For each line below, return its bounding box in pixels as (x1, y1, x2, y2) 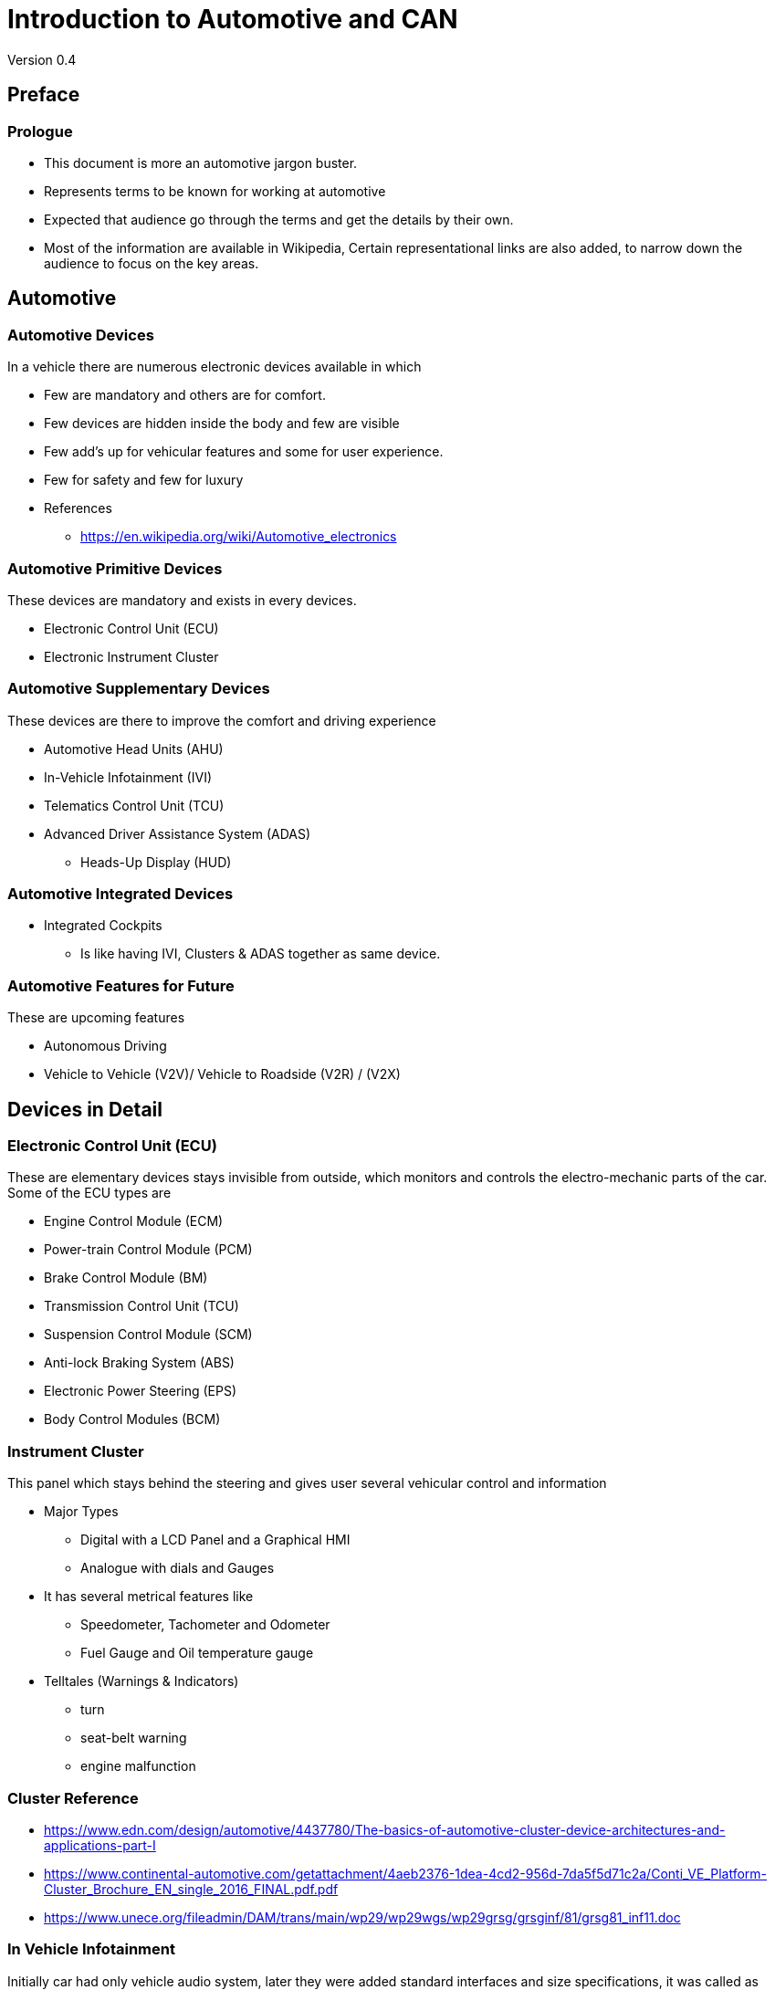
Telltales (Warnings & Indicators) (44, 1673, 239, 1690)
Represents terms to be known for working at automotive (44, 183, 386, 199)
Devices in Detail (7, 1097, 162, 1121)
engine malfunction (80, 1758, 196, 1775)
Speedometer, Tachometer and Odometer (80, 1617, 330, 1633)
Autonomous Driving (44, 1038, 167, 1054)
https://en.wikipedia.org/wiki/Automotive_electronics (80, 529, 397, 545)
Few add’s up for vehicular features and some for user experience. (44, 444, 444, 460)
